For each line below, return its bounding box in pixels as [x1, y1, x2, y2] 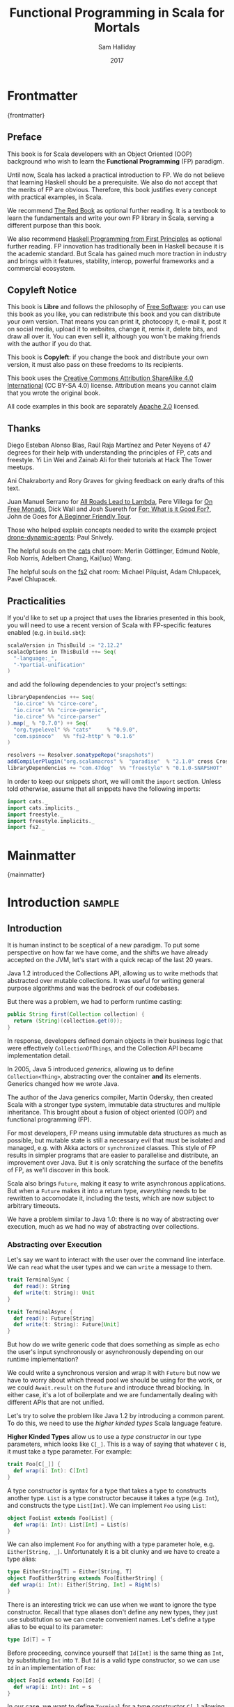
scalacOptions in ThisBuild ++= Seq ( [7, 648, 117, 655]
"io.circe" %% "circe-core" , [13, 700, 98, 707]
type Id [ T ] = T [7, 1636, 52, 1643]
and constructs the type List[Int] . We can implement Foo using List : [7, 1501, 207, 1509]
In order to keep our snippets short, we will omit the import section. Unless [7, 777, 221, 785]
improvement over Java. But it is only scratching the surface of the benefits [7, 1158, 224, 1167]
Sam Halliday [98, 42, 136, 51]
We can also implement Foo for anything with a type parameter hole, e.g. [7, 1540, 214, 1548]
